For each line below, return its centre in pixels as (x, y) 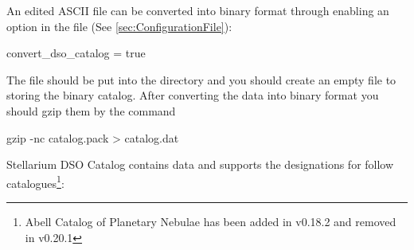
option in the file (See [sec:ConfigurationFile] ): (119, 26)
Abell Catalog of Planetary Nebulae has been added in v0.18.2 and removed (211, 221)
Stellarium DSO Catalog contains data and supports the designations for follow (200, 164)
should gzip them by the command (91, 110)
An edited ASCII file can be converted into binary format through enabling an (198, 10)
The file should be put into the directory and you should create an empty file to (201, 79)
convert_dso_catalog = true (76, 53)
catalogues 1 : (35, 182)
